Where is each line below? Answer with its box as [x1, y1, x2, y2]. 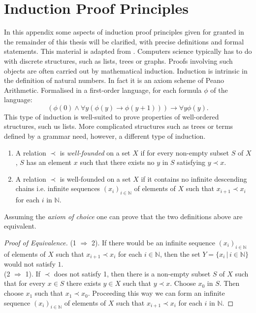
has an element [26, 157, 72, 167]
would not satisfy [4, 259, 56, 269]
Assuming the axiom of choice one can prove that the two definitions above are [4, 211, 243, 221]
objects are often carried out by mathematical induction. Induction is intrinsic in [4, 65, 248, 76]
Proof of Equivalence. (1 [4, 237, 76, 248]
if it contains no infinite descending [141, 173, 247, 184]
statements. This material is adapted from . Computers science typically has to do [4, 46, 252, 56]
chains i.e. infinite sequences [15, 183, 100, 194]
